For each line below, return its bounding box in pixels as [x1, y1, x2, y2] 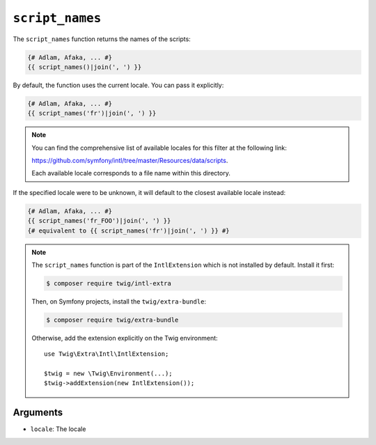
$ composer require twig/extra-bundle [46, 315, 179, 324]
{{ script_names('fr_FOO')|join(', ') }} [27, 217, 171, 225]
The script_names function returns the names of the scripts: [13, 35, 191, 43]
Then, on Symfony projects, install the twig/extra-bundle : [31, 297, 207, 306]
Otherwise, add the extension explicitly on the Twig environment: [31, 334, 219, 342]
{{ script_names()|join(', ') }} [27, 63, 142, 71]
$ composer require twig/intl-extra [46, 279, 172, 287]
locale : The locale [30, 425, 86, 433]
